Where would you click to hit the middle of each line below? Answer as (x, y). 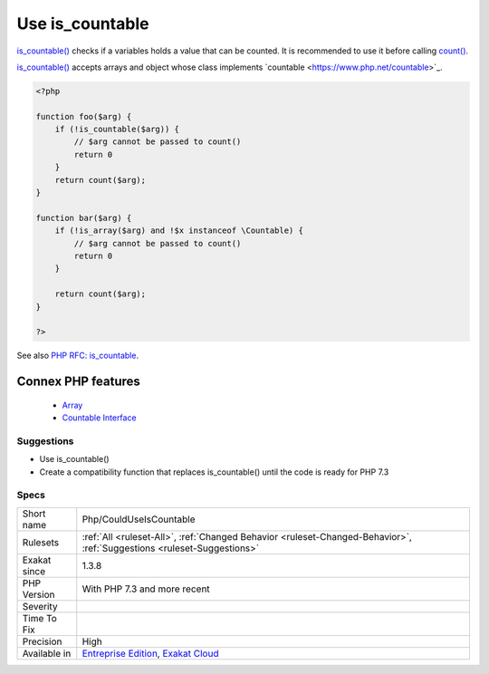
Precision (42, 641)
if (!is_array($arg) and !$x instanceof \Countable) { (179, 231)
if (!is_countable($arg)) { (117, 130)
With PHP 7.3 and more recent (146, 589)
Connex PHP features (78, 382)
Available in (47, 653)
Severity (40, 606)
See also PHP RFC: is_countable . (78, 356)
